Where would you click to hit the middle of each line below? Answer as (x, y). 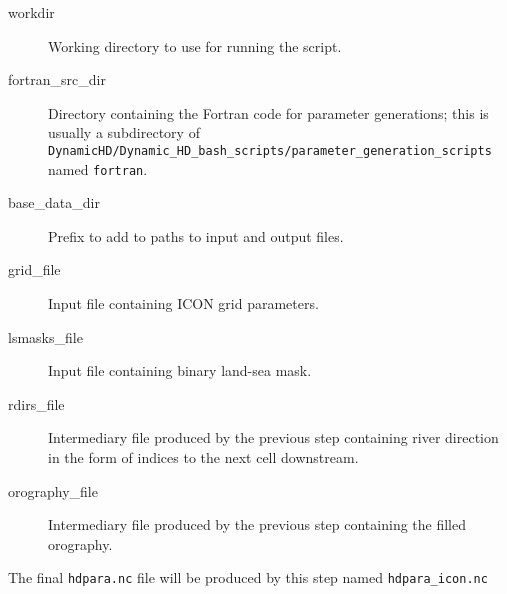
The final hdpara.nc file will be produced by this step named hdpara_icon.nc (248, 577)
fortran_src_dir (57, 79)
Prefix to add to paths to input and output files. (196, 235)
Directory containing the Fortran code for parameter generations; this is (268, 112)
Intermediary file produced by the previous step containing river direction (273, 437)
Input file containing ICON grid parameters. (183, 303)
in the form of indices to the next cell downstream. (203, 457)
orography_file (53, 490)
